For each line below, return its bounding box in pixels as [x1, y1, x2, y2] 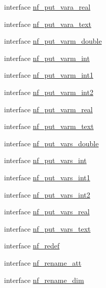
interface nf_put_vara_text [4, 18, 91, 29]
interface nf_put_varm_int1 [4, 70, 93, 80]
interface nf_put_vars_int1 [4, 172, 90, 182]
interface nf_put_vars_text [4, 223, 91, 234]
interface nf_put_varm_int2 [4, 86, 93, 97]
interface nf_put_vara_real [4, 2, 91, 12]
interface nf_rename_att [4, 257, 82, 268]
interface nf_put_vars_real [4, 206, 90, 217]
